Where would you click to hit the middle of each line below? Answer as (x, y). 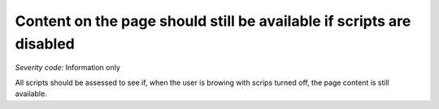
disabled (45, 44)
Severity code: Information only (68, 68)
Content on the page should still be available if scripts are (213, 21)
